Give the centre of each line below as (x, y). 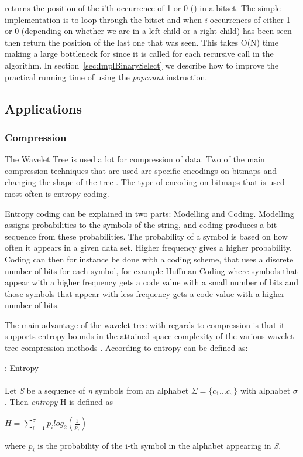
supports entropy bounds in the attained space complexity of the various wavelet (149, 336)
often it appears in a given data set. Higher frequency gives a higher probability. (148, 248)
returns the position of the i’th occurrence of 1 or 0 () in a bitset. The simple (143, 8)
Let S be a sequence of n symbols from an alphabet (97, 390)
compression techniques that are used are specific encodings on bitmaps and (141, 170)
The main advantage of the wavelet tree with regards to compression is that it (145, 324)
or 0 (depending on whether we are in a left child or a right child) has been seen (148, 31)
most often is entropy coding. (57, 193)
